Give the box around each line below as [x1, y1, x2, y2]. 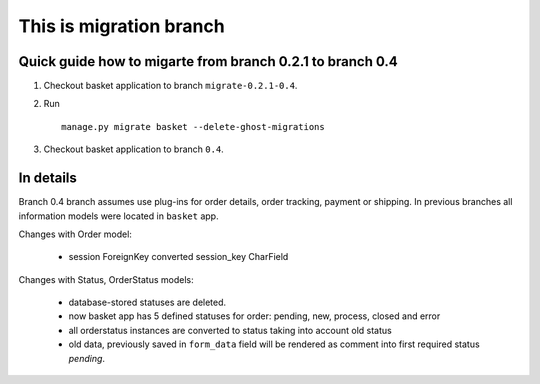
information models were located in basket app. [18, 210, 219, 222]
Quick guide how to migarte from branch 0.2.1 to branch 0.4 [18, 53, 399, 70]
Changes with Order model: [18, 228, 132, 240]
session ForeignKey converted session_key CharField [68, 251, 289, 263]
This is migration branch [18, 15, 225, 37]
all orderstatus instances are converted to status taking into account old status [68, 324, 392, 336]
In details [18, 170, 77, 187]
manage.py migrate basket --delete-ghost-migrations [61, 121, 325, 132]
